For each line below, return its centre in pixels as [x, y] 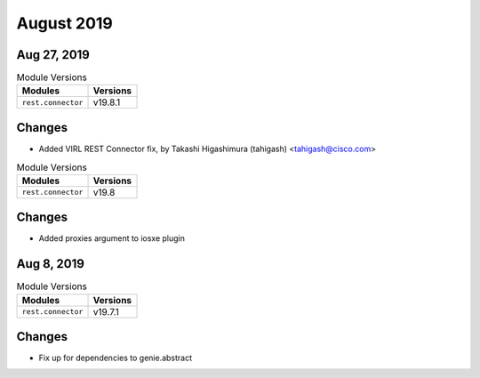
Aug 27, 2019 [53, 55]
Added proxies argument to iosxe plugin [112, 238]
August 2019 [64, 23]
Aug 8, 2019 [50, 264]
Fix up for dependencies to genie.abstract [116, 358]
